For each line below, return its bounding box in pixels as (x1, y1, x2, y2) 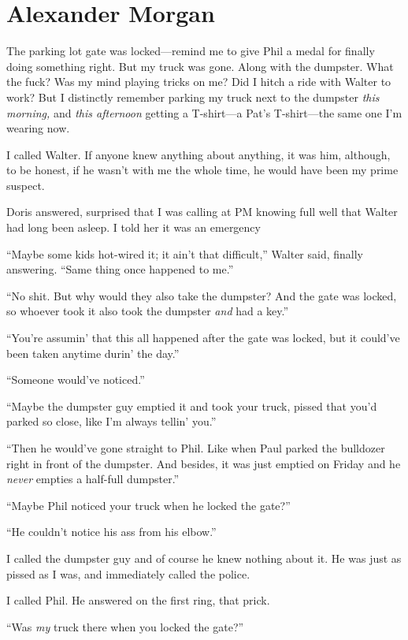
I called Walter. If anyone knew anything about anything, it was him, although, (6, 146, 391, 162)
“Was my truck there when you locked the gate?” (6, 618, 244, 634)
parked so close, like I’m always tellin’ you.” (6, 413, 217, 430)
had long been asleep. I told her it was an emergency (6, 219, 261, 236)
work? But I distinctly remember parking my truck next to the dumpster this (6, 88, 380, 105)
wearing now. (6, 120, 70, 136)
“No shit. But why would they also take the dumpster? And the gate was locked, (6, 287, 397, 303)
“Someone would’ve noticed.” (6, 371, 145, 388)
